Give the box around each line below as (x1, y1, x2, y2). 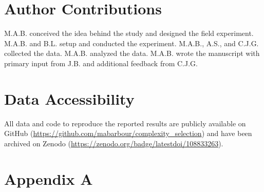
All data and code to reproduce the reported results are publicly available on (4, 118, 246, 128)
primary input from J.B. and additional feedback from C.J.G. (4, 57, 198, 68)
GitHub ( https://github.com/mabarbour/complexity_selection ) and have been (4, 128, 252, 139)
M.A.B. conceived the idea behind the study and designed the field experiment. (4, 28, 254, 39)
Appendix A (4, 168, 93, 189)
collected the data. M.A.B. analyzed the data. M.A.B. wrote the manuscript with (4, 48, 260, 59)
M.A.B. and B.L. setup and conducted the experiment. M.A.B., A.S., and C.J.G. (4, 37, 259, 48)
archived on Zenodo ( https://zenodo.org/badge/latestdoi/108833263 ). (4, 138, 223, 148)
